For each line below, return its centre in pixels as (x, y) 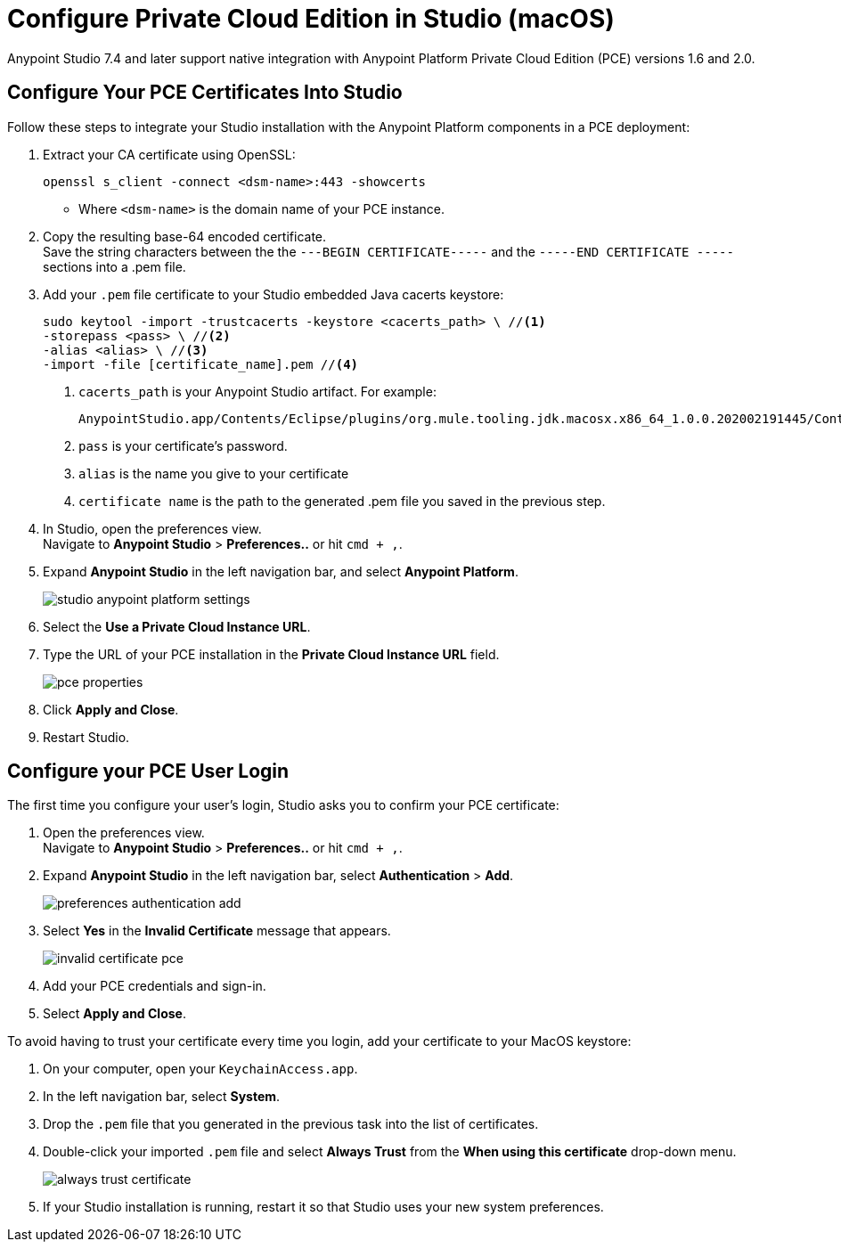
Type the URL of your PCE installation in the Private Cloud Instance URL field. (271, 654)
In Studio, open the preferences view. (152, 528)
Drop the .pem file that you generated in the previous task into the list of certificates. (291, 1124)
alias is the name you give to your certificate (214, 473)
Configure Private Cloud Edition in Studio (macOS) (311, 19)
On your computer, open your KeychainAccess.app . (200, 1069)
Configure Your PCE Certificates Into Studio (205, 93)
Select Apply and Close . (114, 1014)
